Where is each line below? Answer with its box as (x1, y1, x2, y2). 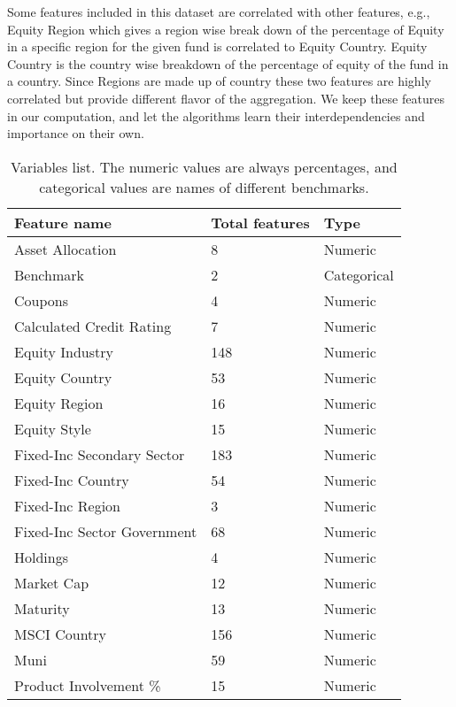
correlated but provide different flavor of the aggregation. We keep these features (7, 88, 444, 107)
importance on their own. (7, 124, 144, 142)
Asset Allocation (14, 238, 117, 259)
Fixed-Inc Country (14, 469, 129, 490)
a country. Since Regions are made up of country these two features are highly (7, 72, 431, 90)
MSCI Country (14, 623, 107, 644)
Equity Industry (14, 341, 113, 362)
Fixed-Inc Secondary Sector (14, 443, 185, 465)
